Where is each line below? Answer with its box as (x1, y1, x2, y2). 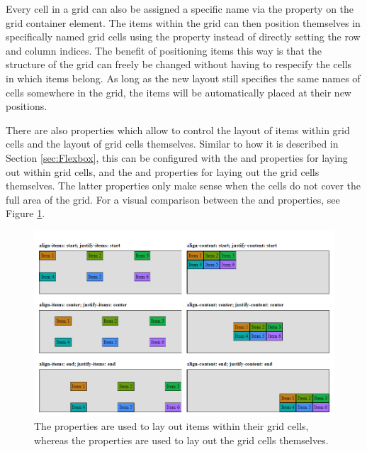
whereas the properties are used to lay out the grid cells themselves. (34, 432, 329, 447)
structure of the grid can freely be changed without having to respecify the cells (6, 57, 352, 72)
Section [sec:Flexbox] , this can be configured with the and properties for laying (6, 150, 348, 165)
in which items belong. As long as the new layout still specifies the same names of (6, 70, 361, 85)
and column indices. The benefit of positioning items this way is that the (6, 43, 322, 57)
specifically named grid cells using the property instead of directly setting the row (6, 29, 361, 44)
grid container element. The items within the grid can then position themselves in (6, 15, 361, 30)
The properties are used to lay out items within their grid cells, (34, 419, 309, 434)
